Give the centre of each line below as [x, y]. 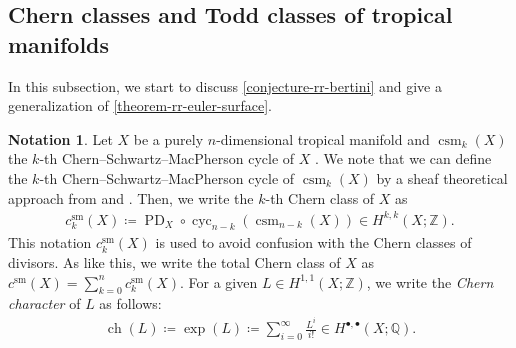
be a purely [168, 138]
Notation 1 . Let [60, 138]
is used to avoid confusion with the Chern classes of [313, 242]
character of [44, 303]
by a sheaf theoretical [442, 177]
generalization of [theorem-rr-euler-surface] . [140, 105]
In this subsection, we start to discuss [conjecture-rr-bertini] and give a [225, 85]
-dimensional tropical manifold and [323, 138]
